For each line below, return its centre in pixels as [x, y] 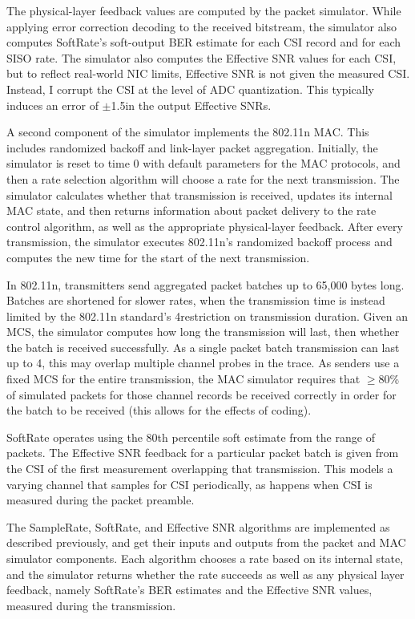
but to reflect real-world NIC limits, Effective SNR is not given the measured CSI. [208, 73]
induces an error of [52, 105]
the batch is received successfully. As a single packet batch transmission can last [203, 347]
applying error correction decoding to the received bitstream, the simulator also [202, 26]
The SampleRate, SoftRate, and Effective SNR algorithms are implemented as [198, 526]
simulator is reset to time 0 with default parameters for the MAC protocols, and [203, 163]
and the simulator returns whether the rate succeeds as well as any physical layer [205, 574]
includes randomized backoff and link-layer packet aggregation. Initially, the [192, 147]
